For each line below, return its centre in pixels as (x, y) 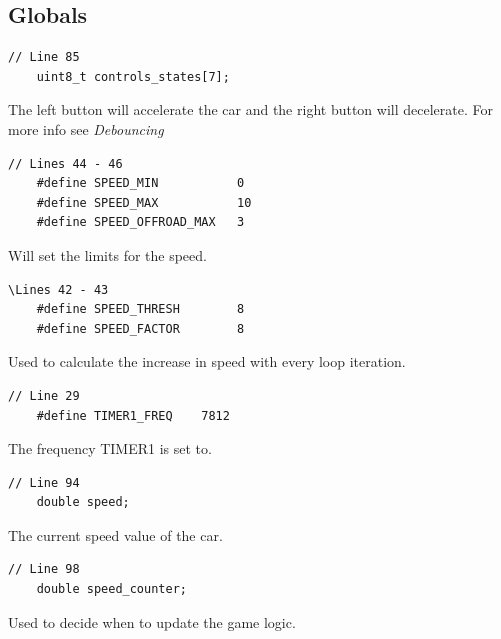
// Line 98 (44, 569)
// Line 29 (44, 395)
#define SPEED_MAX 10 (144, 202)
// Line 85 (44, 57)
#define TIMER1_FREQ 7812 (133, 415)
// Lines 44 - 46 (65, 163)
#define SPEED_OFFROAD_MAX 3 (140, 222)
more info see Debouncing (86, 128)
